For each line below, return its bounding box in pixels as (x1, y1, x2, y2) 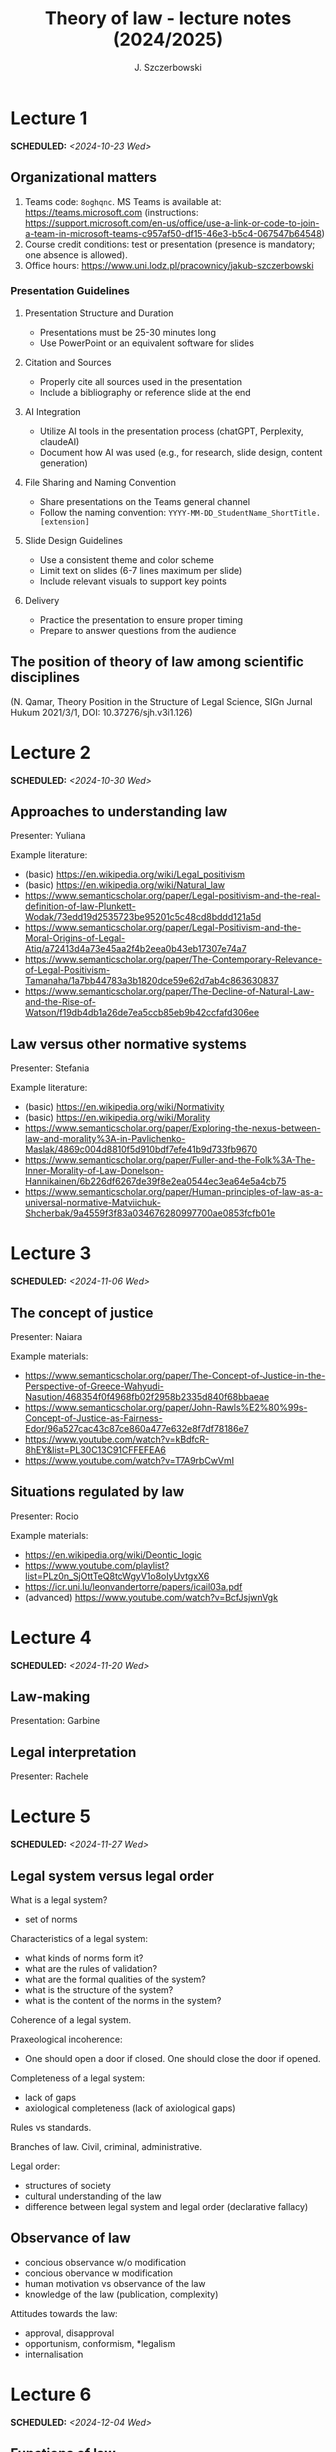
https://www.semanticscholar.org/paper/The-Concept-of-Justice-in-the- (24, 1369, 326, 1381)
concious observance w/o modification (24, 2256, 187, 2268)
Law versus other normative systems (10, 1035, 247, 1052)
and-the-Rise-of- (24, 996, 97, 1008)
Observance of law (10, 2230, 132, 2247)
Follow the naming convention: (39, 506, 167, 518)
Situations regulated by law (10, 1483, 185, 1501)
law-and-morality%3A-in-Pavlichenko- (24, 1133, 186, 1145)
